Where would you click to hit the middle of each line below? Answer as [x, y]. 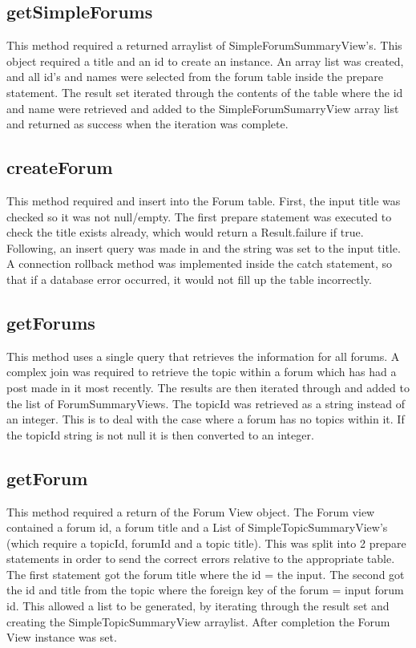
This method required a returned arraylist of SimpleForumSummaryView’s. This [204, 45]
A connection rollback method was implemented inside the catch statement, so [199, 263]
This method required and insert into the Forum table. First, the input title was [204, 200]
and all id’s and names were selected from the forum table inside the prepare [195, 77]
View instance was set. [62, 637]
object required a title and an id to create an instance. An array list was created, [205, 61]
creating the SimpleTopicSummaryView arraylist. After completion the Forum [198, 621]
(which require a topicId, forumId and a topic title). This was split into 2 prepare [206, 543]
